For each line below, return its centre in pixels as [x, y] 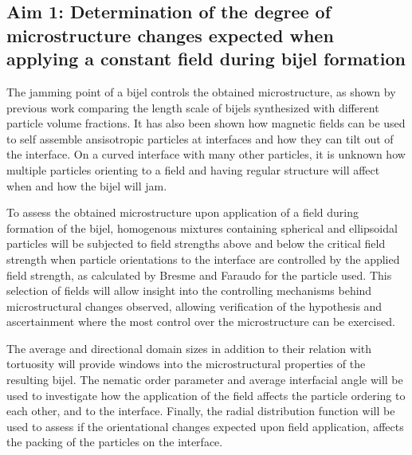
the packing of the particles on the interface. [115, 442]
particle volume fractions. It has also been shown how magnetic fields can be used [206, 123]
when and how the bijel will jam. [87, 185]
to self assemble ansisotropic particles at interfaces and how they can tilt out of [200, 138]
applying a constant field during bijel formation [206, 59]
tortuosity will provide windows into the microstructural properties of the [186, 364]
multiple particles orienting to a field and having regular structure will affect [193, 169]
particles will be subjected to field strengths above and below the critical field [196, 243]
